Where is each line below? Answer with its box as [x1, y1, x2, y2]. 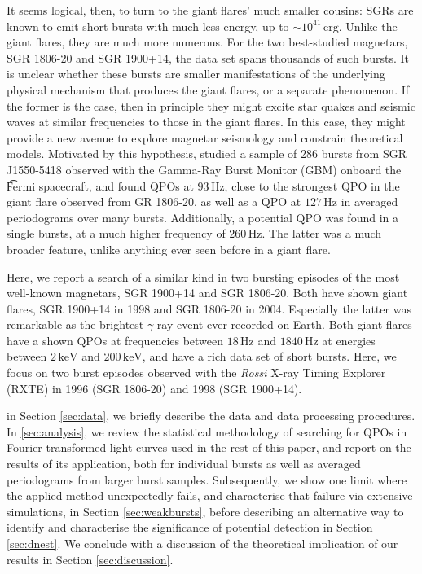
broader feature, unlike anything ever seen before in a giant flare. [7, 240, 331, 257]
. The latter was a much [262, 225, 382, 242]
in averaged [341, 193, 398, 210]
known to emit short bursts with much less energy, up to [7, 17, 289, 34]
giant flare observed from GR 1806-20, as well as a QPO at [7, 193, 301, 210]
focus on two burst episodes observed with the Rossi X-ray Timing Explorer [7, 364, 386, 381]
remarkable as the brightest [7, 316, 144, 333]
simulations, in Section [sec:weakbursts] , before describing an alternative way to [7, 502, 404, 519]
